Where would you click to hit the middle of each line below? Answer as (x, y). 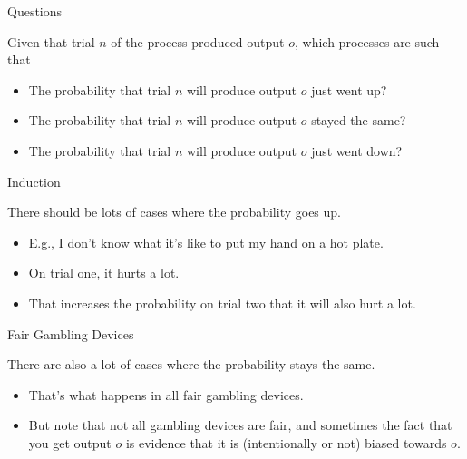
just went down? (357, 150)
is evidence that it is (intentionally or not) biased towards (286, 442)
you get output (70, 442)
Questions (35, 11)
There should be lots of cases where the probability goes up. (174, 212)
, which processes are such (367, 41)
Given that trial (51, 41)
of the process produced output (198, 41)
